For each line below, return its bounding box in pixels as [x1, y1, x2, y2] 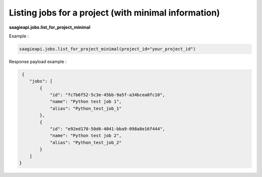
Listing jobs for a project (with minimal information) [9, 7, 220, 18]
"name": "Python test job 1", [49, 99, 122, 105]
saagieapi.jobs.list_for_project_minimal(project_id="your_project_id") [19, 46, 196, 52]
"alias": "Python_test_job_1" [49, 106, 122, 111]
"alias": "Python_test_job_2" [49, 140, 122, 145]
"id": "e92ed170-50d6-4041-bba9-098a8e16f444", [49, 126, 165, 132]
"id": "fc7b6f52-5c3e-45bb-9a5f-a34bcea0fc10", [49, 92, 165, 98]
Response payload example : [9, 58, 67, 64]
